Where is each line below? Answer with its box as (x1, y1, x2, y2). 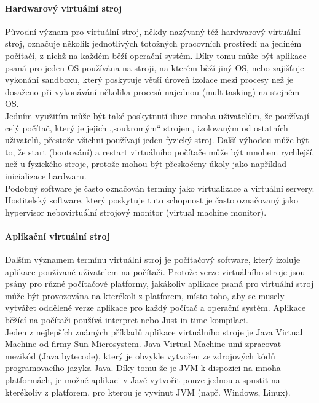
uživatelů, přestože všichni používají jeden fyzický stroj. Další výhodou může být (5, 133, 309, 146)
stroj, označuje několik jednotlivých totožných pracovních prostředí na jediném (5, 37, 302, 50)
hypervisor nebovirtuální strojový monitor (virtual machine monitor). (5, 205, 267, 218)
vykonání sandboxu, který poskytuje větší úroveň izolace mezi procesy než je (5, 73, 294, 86)
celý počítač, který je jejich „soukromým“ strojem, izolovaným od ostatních (5, 121, 288, 134)
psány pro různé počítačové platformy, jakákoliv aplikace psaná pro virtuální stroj (5, 277, 314, 290)
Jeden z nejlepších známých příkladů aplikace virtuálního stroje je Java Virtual (5, 325, 303, 338)
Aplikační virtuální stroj (5, 229, 110, 242)
